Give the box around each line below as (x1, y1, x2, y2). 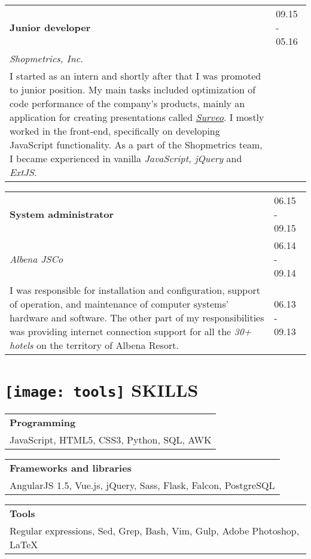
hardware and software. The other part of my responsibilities (10, 311, 264, 324)
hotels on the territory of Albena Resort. (10, 338, 179, 352)
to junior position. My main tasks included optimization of (10, 83, 256, 96)
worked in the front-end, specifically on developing (10, 124, 220, 138)
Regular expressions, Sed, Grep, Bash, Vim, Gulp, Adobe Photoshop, (10, 524, 300, 538)
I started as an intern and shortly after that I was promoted (10, 69, 261, 83)
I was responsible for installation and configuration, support (10, 283, 260, 297)
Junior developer (10, 20, 91, 34)
